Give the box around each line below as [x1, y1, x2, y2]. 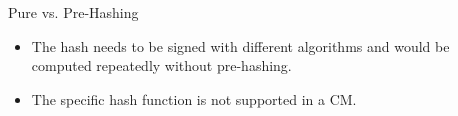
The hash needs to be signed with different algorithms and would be [31, 35, 450, 56]
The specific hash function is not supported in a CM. [31, 88, 357, 109]
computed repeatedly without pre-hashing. [31, 55, 292, 76]
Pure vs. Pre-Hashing [8, 2, 139, 22]
